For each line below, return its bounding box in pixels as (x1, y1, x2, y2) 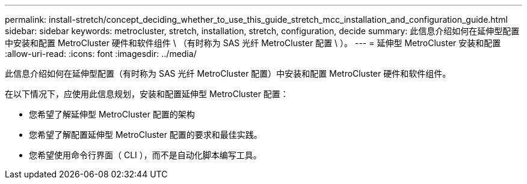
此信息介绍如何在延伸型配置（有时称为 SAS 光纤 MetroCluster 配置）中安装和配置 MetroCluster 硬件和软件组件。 (5, 68, 451, 79)
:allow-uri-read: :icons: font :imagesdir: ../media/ (5, 49, 197, 59)
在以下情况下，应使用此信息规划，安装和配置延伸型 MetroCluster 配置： (5, 89, 289, 99)
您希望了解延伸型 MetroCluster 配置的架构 (29, 109, 195, 119)
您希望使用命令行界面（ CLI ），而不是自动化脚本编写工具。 (29, 150, 262, 160)
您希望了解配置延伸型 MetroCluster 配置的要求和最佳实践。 (29, 129, 262, 140)
